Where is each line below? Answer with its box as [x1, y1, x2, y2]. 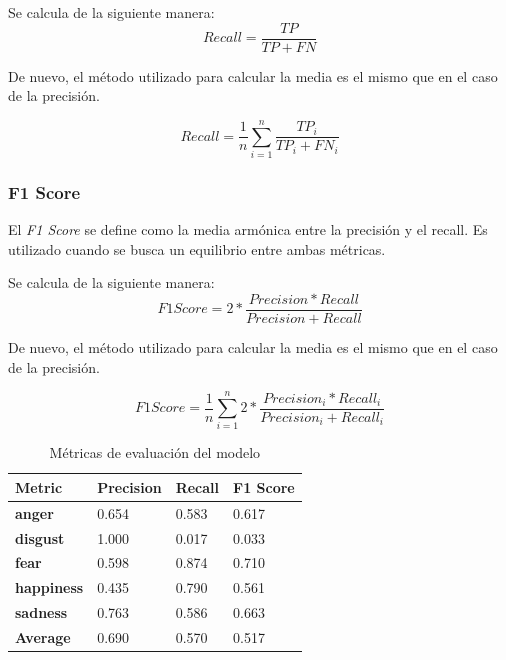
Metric [15, 476, 63, 497]
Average [15, 627, 71, 647]
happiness [15, 577, 84, 598]
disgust [15, 527, 65, 548]
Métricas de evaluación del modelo [49, 442, 261, 463]
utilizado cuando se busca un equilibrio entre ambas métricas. [8, 238, 386, 259]
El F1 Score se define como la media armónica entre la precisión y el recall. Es [8, 219, 488, 240]
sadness [15, 602, 68, 623]
